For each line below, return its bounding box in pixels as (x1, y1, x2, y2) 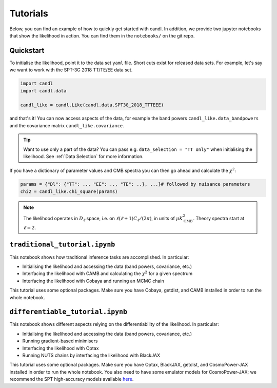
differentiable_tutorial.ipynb (9, 308, 128, 316)
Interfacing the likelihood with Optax (22, 345, 99, 351)
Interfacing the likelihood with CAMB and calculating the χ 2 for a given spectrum (22, 270, 193, 277)
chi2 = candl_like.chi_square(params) (20, 188, 118, 195)
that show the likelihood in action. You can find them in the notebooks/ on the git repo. (9, 32, 195, 38)
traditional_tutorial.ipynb (9, 240, 115, 249)
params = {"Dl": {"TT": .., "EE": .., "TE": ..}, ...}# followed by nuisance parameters (20, 181, 251, 187)
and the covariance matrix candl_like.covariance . (9, 122, 124, 128)
